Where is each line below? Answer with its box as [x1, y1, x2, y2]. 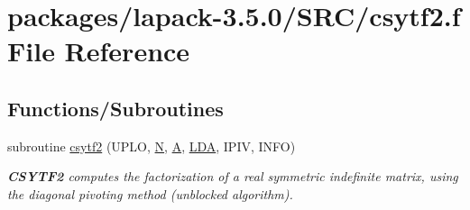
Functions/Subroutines [7, 94, 224, 122]
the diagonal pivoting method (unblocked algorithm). [7, 184, 293, 203]
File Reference [7, 32, 190, 69]
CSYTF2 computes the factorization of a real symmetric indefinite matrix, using [7, 167, 458, 186]
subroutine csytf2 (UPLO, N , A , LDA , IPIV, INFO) [7, 136, 296, 155]
